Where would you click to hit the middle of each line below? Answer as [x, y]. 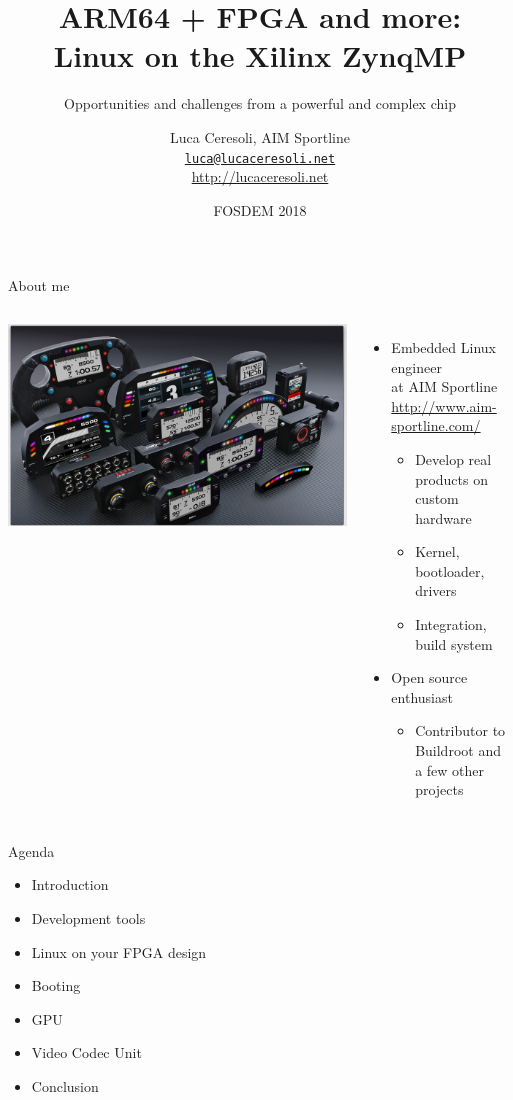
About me [39, 285]
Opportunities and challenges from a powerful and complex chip [260, 103]
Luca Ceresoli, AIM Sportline [260, 136]
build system [454, 643]
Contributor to [460, 730]
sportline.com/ [436, 425]
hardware [443, 517]
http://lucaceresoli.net [260, 176]
